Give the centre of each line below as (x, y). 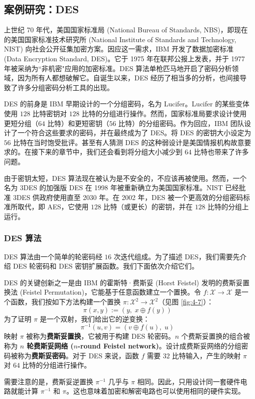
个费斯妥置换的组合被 (216, 336)
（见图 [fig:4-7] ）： (186, 302)
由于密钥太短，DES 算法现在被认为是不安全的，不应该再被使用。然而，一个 (125, 178)
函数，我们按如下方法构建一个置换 (65, 302)
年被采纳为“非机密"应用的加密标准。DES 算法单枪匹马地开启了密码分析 (118, 68)
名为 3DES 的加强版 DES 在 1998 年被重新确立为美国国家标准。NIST (114, 187)
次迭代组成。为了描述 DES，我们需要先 (177, 256)
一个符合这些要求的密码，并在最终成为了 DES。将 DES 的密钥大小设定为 (134, 133)
